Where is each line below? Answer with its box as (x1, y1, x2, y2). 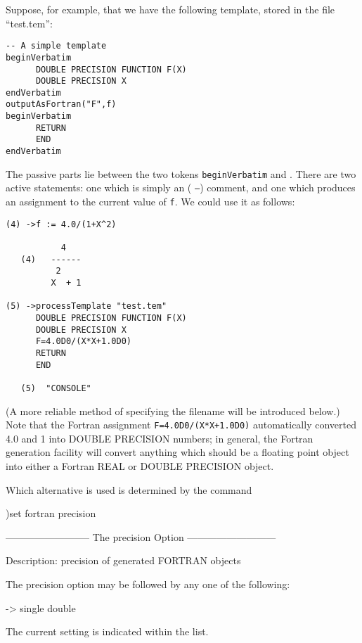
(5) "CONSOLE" (20, 383, 91, 393)
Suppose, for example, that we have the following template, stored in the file (6, 2, 335, 16)
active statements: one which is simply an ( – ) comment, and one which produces (6, 180, 356, 195)
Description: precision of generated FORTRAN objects (6, 553, 241, 568)
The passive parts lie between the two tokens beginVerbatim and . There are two (6, 166, 356, 181)
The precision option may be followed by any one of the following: (6, 576, 290, 591)
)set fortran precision (6, 506, 96, 521)
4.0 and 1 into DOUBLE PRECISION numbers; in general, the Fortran (6, 431, 313, 445)
